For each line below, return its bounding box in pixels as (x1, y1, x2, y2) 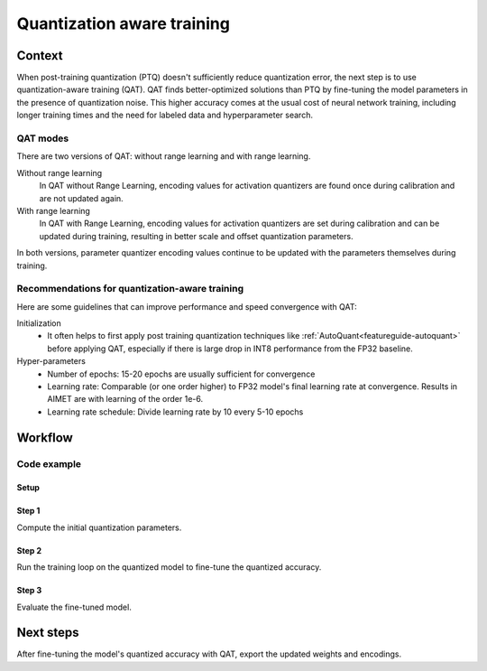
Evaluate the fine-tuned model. (16, 601, 133, 612)
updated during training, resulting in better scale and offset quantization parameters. (39, 230, 354, 241)
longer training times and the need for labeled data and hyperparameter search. (16, 109, 313, 121)
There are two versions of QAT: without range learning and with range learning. (16, 151, 311, 162)
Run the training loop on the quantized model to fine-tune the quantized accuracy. (16, 562, 322, 573)
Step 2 (16, 545, 42, 555)
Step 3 (16, 585, 42, 596)
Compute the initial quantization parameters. (16, 522, 182, 533)
